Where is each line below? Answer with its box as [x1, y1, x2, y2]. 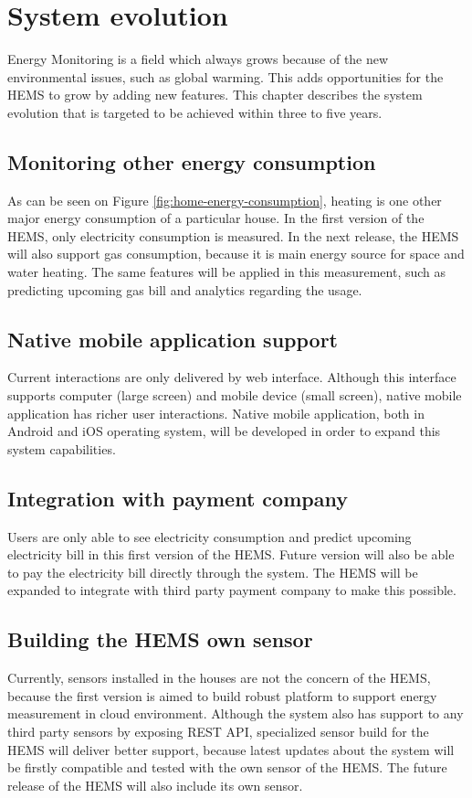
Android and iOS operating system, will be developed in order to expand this [7, 421, 441, 441]
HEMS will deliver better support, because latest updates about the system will [7, 739, 455, 759]
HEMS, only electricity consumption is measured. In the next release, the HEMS [7, 226, 459, 245]
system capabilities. [7, 439, 116, 458]
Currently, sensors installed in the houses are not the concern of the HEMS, [7, 668, 431, 687]
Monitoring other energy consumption [7, 147, 376, 176]
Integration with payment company [7, 484, 348, 512]
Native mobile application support [7, 325, 338, 353]
